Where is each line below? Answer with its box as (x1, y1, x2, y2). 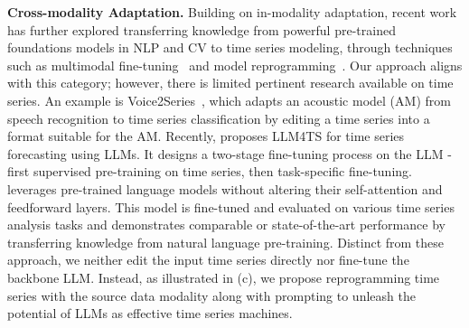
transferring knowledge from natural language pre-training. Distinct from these (7, 232, 445, 251)
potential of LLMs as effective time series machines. (7, 304, 293, 323)
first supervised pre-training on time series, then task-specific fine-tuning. (7, 162, 412, 181)
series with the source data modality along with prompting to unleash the (7, 286, 416, 305)
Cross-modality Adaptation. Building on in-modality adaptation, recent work (7, 3, 457, 21)
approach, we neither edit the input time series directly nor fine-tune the (7, 250, 409, 269)
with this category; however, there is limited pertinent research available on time (7, 73, 454, 92)
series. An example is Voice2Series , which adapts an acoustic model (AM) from (7, 90, 451, 109)
